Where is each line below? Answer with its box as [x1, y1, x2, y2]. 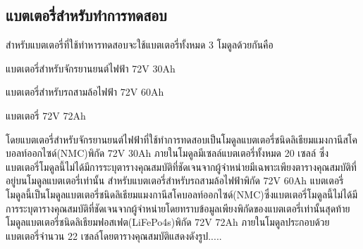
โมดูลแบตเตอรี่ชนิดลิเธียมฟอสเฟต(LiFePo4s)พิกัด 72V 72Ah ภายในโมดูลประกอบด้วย [6, 215, 330, 229]
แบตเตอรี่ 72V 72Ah [6, 108, 86, 122]
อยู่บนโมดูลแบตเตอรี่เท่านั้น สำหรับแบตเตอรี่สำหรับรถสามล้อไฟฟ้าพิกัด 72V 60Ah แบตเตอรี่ [6, 173, 344, 188]
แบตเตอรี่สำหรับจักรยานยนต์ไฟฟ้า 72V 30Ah [6, 60, 176, 75]
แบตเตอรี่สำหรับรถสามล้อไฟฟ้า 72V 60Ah [6, 84, 164, 99]
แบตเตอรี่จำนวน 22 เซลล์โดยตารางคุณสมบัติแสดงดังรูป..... [6, 228, 222, 243]
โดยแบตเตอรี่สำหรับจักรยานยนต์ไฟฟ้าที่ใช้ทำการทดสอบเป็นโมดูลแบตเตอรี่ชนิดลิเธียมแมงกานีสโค [6, 132, 357, 146]
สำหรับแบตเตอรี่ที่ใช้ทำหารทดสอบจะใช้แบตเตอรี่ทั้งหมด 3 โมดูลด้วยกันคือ [6, 37, 273, 52]
